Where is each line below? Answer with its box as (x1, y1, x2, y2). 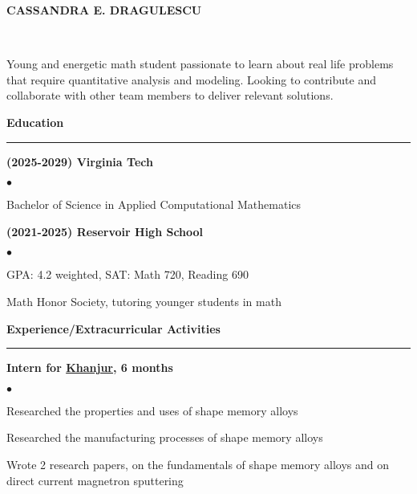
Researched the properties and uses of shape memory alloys (6, 402, 298, 418)
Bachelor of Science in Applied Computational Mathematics (6, 196, 302, 213)
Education (6, 113, 64, 130)
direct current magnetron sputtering (6, 472, 184, 488)
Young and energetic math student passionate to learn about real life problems (6, 55, 394, 72)
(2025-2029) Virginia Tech (6, 153, 153, 169)
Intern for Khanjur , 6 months (6, 359, 173, 376)
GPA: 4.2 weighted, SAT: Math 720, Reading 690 (6, 266, 249, 283)
